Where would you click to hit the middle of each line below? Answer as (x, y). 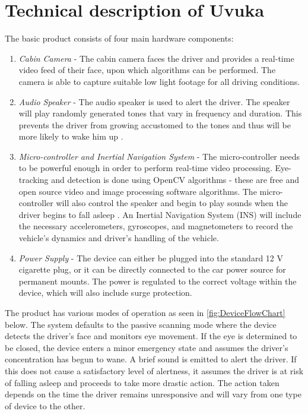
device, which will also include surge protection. (105, 293)
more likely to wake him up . (71, 136)
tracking (34, 180)
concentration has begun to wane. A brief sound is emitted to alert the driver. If (151, 359)
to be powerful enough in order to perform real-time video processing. (145, 168)
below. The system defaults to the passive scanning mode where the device (141, 324)
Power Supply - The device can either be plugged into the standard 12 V (151, 257)
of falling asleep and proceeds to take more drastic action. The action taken (142, 382)
